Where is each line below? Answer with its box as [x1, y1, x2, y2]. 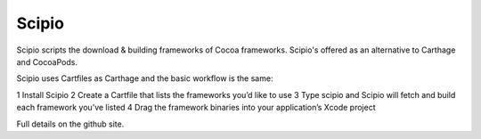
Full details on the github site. [16, 119, 125, 129]
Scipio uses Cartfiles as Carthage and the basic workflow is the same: [16, 73, 273, 84]
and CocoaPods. [16, 56, 77, 67]
